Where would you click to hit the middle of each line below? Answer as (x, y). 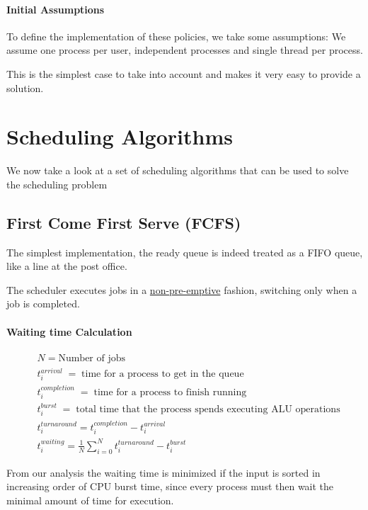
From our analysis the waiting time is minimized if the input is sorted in (163, 472)
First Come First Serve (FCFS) (124, 222)
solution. (25, 87)
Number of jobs (92, 358)
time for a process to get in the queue (163, 374)
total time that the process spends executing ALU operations (208, 409)
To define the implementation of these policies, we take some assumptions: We (176, 36)
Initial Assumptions (56, 9)
